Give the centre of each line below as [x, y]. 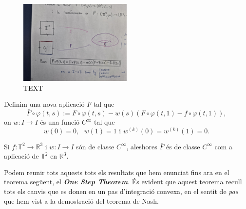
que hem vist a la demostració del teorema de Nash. [81, 201]
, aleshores [142, 146]
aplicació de [21, 156]
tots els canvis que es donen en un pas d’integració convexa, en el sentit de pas [121, 191]
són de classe [95, 146]
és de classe [183, 146]
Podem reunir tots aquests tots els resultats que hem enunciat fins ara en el [117, 172]
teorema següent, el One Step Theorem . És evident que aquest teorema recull [123, 182]
